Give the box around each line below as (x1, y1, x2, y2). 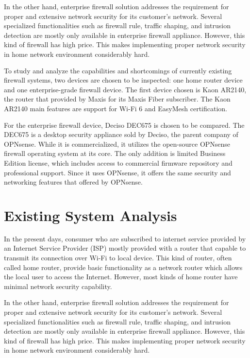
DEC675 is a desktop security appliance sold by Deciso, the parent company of (4, 129, 238, 139)
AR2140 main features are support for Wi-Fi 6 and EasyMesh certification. (4, 103, 227, 113)
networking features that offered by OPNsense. (4, 177, 143, 187)
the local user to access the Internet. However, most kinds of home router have (4, 272, 238, 282)
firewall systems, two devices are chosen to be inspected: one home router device (4, 75, 243, 85)
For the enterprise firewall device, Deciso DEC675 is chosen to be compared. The (4, 119, 245, 130)
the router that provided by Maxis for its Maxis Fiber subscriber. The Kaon (4, 94, 231, 104)
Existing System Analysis (4, 205, 177, 225)
